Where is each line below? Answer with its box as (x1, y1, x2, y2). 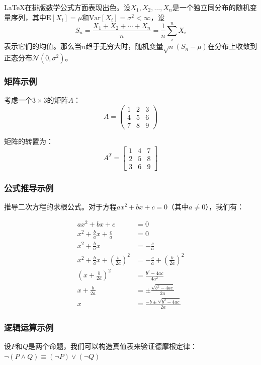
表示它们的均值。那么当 (4, 41, 81, 51)
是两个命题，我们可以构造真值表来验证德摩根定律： (28, 341, 198, 351)
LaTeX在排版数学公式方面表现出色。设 (4, 2, 131, 12)
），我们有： (205, 201, 244, 211)
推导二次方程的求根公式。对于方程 (4, 201, 117, 211)
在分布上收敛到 (207, 41, 257, 51)
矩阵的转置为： (4, 136, 53, 147)
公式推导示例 (4, 181, 54, 194)
